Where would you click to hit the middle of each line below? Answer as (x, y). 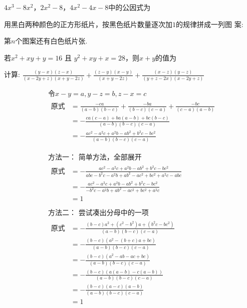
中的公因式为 (130, 7)
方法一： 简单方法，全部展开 (95, 157)
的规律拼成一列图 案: (210, 24)
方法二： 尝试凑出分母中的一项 (98, 213)
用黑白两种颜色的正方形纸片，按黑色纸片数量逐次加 (88, 24)
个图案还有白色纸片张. (51, 41)
